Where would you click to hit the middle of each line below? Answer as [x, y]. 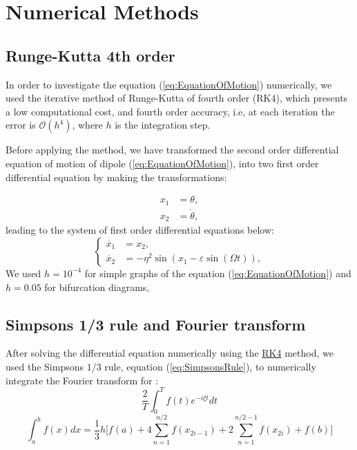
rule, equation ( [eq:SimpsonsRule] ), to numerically [210, 366]
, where [87, 125]
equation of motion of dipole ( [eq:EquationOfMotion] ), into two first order [162, 163]
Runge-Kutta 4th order [90, 55]
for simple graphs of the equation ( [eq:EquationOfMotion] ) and [218, 273]
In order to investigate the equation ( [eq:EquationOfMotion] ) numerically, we [169, 84]
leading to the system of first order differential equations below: [140, 230]
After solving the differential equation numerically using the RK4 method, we [170, 353]
